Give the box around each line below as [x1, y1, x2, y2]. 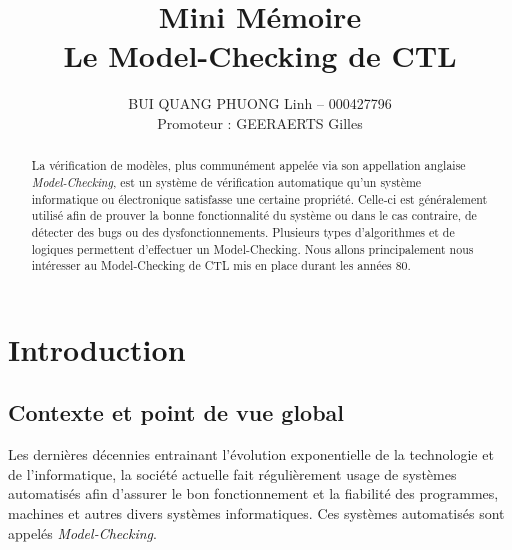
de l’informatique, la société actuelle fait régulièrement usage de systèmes [8, 463, 457, 484]
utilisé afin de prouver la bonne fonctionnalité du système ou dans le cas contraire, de [31, 207, 477, 224]
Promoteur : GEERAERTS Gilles [157, 112, 363, 133]
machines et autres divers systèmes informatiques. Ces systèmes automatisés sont [8, 503, 505, 524]
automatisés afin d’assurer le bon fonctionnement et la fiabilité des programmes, [8, 483, 499, 504]
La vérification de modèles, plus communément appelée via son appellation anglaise [31, 157, 466, 174]
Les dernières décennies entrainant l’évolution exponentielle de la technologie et [8, 444, 494, 465]
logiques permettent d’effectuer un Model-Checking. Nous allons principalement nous [31, 240, 474, 257]
